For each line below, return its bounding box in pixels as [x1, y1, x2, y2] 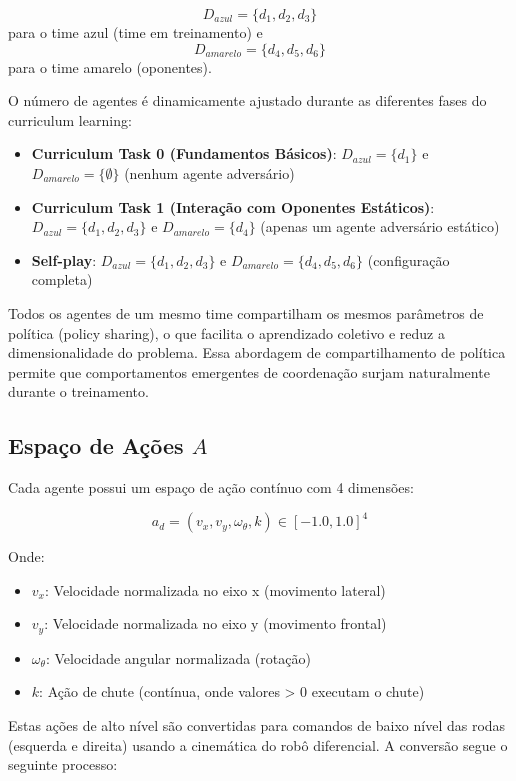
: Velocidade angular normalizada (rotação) [45, 647, 311, 668]
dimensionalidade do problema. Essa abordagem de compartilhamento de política [8, 342, 506, 363]
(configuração [367, 249, 450, 270]
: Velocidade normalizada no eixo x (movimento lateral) [44, 579, 386, 600]
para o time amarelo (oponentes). [8, 56, 212, 77]
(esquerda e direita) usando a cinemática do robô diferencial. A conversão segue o [8, 734, 508, 755]
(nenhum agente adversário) [124, 162, 295, 183]
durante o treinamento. [8, 381, 149, 402]
